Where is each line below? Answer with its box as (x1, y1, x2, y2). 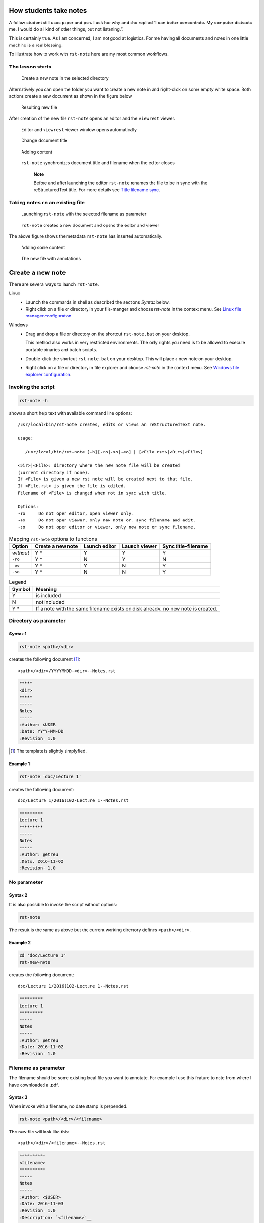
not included (36, 598, 65, 605)
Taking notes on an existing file (9, 199, 85, 206)
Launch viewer (122, 543, 157, 550)
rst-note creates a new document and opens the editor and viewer (21, 222, 160, 228)
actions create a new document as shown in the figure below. (9, 93, 133, 99)
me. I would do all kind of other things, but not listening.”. (9, 26, 124, 32)
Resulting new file (21, 104, 57, 110)
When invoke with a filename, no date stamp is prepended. (9, 1103, 128, 1109)
